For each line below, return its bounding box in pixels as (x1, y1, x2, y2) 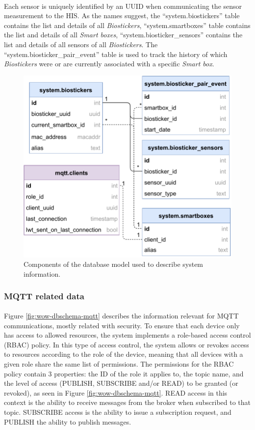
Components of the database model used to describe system (24, 259, 204, 269)
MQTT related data (4, 289, 84, 302)
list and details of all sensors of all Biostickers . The (4, 39, 158, 49)
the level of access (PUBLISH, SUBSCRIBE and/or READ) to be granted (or (4, 378, 238, 388)
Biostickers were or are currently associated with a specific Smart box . (4, 58, 214, 69)
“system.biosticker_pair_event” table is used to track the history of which (4, 49, 228, 59)
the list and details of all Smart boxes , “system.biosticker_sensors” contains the (4, 29, 243, 40)
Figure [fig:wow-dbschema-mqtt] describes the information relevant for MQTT (4, 311, 239, 321)
